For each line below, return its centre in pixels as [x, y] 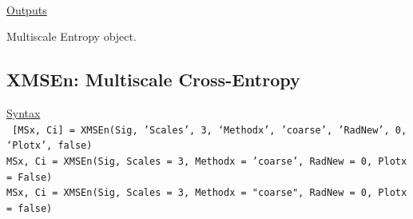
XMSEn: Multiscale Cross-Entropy [153, 80]
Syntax [24, 112]
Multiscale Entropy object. [71, 36]
